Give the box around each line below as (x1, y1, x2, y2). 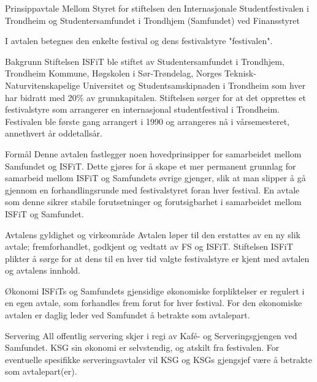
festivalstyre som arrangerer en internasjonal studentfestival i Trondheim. (5, 103, 280, 116)
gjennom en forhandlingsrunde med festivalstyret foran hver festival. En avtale (5, 183, 300, 196)
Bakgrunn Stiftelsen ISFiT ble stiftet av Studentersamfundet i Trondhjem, (5, 54, 285, 67)
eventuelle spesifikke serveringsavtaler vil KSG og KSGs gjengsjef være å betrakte (5, 353, 312, 365)
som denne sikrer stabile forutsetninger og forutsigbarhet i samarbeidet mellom (5, 195, 302, 208)
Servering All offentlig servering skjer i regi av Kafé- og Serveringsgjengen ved (5, 329, 297, 342)
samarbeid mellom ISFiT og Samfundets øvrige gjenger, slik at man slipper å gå (5, 171, 306, 184)
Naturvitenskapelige (5, 78, 80, 91)
